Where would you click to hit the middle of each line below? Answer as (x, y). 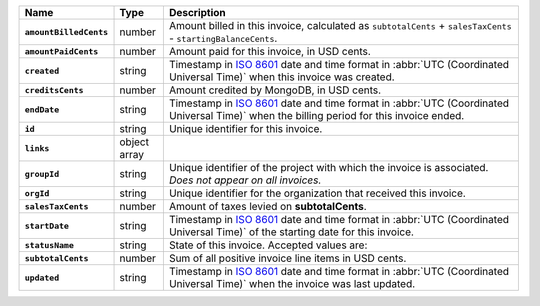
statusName (49, 245)
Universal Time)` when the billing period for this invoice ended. (316, 115)
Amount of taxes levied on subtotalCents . (267, 206)
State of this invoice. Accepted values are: (268, 245)
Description (197, 12)
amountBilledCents (66, 31)
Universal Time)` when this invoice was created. (281, 77)
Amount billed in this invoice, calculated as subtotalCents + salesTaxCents (340, 25)
